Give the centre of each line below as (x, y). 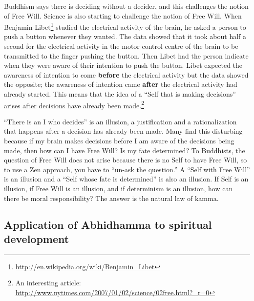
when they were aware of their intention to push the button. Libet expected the (123, 65)
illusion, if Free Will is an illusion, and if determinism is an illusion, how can (118, 188)
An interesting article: (48, 283)
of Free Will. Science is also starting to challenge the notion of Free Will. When (123, 15)
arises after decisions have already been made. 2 (74, 104)
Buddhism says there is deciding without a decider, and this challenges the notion (126, 6)
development (37, 238)
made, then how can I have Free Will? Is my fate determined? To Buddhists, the (125, 150)
